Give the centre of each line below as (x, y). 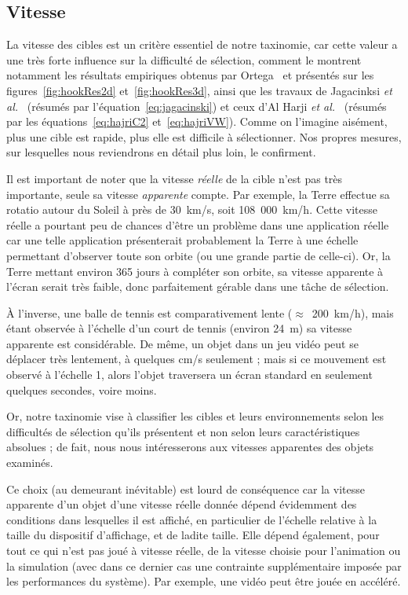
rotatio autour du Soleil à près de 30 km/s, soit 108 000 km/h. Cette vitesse (192, 209)
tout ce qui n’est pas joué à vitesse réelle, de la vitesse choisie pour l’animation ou (204, 551)
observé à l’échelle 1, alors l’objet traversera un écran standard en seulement (189, 375)
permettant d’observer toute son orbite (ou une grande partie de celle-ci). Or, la (199, 255)
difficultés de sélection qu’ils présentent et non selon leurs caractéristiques (183, 431)
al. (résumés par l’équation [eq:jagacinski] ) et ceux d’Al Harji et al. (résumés (197, 106)
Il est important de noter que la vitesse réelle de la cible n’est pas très (175, 178)
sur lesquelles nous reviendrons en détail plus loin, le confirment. (161, 152)
